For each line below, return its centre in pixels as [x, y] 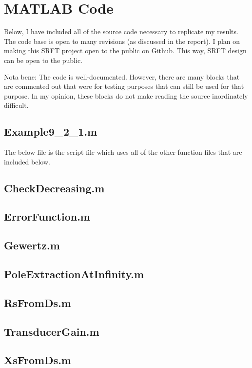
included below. [27, 161]
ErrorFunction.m [47, 216]
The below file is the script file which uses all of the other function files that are [123, 152]
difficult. [16, 105]
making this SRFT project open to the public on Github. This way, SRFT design [125, 51]
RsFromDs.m [38, 302]
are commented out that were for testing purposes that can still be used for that [124, 86]
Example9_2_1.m [51, 132]
